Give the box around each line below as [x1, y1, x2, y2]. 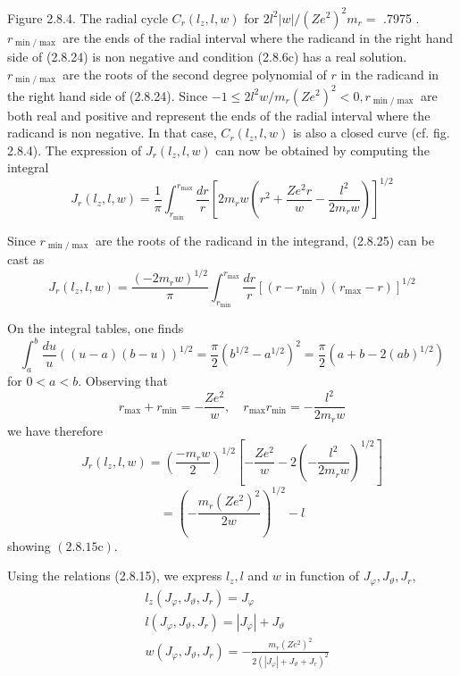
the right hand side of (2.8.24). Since [7, 86, 208, 104]
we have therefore [7, 421, 104, 439]
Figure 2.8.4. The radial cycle [7, 8, 168, 27]
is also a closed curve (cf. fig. [292, 123, 450, 142]
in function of [285, 566, 360, 585]
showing [7, 536, 51, 555]
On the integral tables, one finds [7, 319, 184, 338]
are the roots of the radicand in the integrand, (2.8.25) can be [95, 230, 434, 249]
